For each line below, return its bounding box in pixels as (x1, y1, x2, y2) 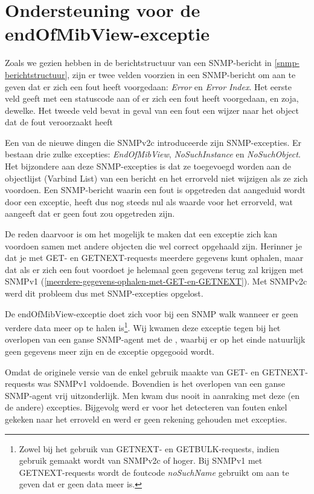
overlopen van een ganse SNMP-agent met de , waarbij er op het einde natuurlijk (5, 333, 306, 346)
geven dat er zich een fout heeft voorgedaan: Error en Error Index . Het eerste (5, 80, 292, 93)
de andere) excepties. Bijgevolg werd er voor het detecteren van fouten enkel (5, 401, 287, 413)
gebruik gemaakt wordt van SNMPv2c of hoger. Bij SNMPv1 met (19, 454, 263, 467)
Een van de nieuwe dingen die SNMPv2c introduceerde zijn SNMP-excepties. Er (5, 136, 301, 148)
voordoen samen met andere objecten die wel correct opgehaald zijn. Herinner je (5, 239, 302, 252)
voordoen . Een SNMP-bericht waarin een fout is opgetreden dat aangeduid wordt (5, 183, 306, 196)
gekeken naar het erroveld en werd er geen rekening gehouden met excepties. (5, 413, 287, 425)
